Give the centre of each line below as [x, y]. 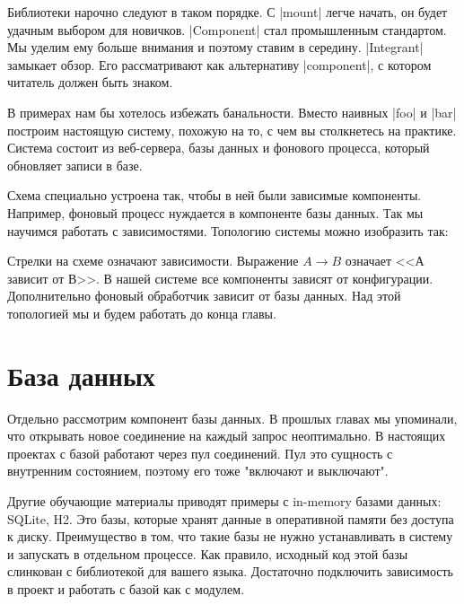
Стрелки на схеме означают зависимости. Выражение [153, 261]
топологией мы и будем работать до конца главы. [142, 313]
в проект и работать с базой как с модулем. [126, 588]
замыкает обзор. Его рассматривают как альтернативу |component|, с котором [219, 64]
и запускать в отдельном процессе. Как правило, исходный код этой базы [208, 553]
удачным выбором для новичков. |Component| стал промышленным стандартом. [227, 29]
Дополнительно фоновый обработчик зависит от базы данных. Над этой [204, 296]
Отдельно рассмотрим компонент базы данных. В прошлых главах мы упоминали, [232, 418]
